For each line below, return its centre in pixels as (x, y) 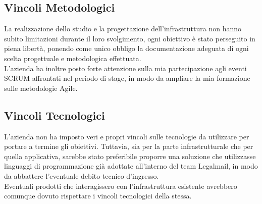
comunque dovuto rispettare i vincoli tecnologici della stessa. (98, 196)
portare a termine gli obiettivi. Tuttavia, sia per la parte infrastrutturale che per (129, 146)
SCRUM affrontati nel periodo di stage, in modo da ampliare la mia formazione (127, 78)
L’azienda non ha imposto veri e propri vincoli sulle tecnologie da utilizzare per (127, 136)
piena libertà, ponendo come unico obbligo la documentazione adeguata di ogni (126, 48)
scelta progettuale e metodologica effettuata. (73, 58)
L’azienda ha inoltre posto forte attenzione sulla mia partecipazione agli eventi (125, 68)
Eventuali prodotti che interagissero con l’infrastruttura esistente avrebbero (121, 186)
